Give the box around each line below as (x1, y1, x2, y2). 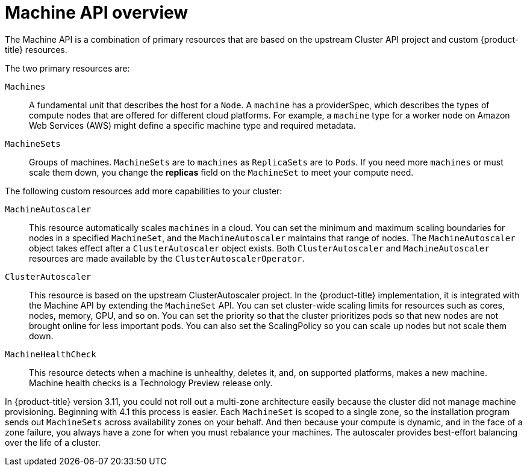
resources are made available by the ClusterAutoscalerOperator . (29, 253, 305, 263)
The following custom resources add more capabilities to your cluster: (5, 185, 282, 196)
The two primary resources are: (5, 63, 130, 73)
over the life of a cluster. (5, 437, 101, 448)
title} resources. (5, 44, 67, 55)
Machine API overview (5, 2, 189, 23)
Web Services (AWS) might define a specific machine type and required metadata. (29, 120, 356, 131)
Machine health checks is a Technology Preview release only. (29, 377, 273, 388)
